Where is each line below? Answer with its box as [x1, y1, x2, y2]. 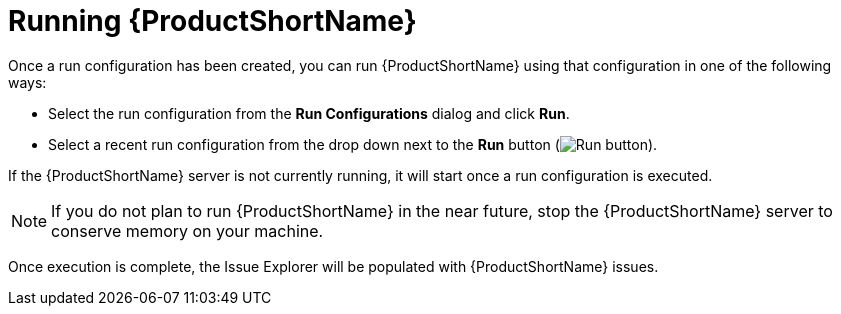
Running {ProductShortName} [8, 4, 417, 38]
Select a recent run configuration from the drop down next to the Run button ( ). [48, 135, 658, 153]
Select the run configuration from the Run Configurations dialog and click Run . [48, 104, 570, 122]
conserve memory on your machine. [51, 220, 324, 241]
